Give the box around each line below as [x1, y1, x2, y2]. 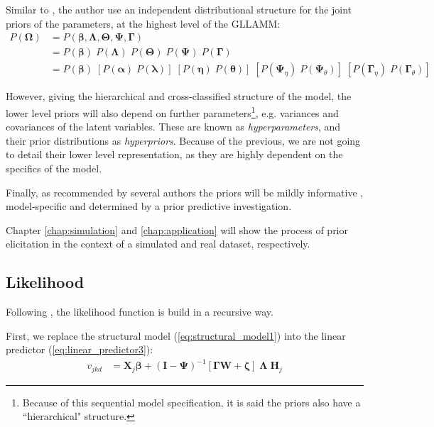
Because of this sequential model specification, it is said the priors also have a [22, 394, 361, 409]
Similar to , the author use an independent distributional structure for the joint [6, 2, 352, 16]
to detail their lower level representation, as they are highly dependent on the [6, 147, 343, 162]
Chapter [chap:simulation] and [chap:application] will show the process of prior [6, 222, 348, 237]
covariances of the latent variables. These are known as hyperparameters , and [6, 119, 341, 134]
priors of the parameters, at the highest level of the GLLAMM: [6, 16, 281, 30]
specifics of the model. [6, 160, 102, 175]
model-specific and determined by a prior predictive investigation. [6, 199, 292, 213]
